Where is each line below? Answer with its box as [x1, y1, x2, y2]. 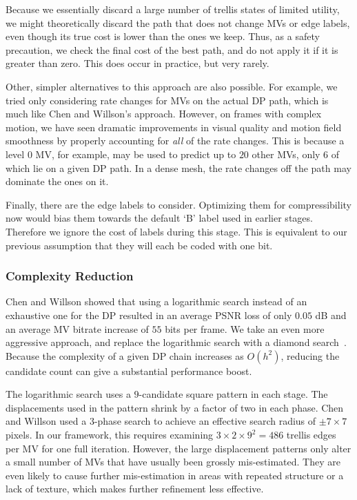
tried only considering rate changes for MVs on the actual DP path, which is [6, 93, 329, 107]
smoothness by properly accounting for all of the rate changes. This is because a [6, 133, 345, 148]
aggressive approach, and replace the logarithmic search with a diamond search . [6, 335, 347, 349]
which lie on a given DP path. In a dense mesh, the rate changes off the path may [6, 160, 351, 175]
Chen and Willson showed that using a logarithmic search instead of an [6, 294, 307, 309]
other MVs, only [252, 146, 320, 161]
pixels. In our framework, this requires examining [6, 427, 214, 442]
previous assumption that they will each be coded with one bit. [6, 238, 273, 252]
